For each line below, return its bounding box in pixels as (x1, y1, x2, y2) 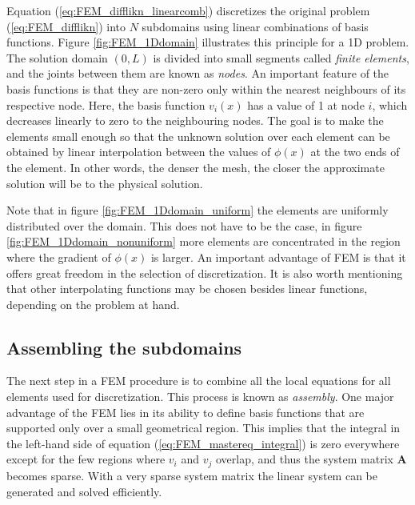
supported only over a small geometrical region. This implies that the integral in (6, 419, 401, 436)
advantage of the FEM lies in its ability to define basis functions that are (6, 403, 365, 420)
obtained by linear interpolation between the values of (6, 143, 271, 160)
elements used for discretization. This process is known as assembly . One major (6, 388, 394, 405)
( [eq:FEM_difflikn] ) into (6, 18, 126, 34)
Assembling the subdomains (6, 335, 242, 359)
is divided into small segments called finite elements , (153, 49, 409, 66)
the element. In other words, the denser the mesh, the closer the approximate (6, 158, 385, 175)
